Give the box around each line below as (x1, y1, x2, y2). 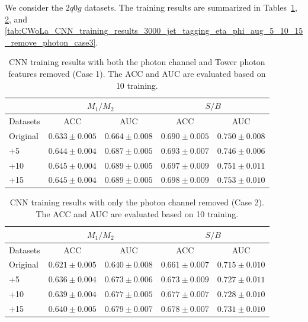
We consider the (5, 1, 63, 13)
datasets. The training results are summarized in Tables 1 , (84, 1, 297, 13)
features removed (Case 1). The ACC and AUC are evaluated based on (8, 67, 266, 79)
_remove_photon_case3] (5, 36, 96, 48)
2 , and (5, 12, 28, 25)
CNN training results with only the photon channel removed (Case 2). (9, 196, 264, 208)
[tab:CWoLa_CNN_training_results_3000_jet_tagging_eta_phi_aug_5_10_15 (5, 24, 303, 37)
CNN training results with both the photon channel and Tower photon (9, 56, 265, 68)
